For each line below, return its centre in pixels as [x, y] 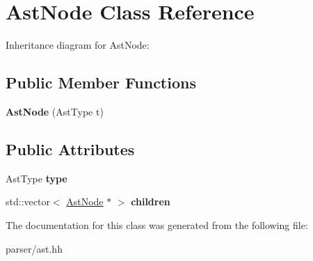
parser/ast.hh [34, 248]
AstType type [37, 178]
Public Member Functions [101, 82]
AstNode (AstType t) [55, 111]
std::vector [28, 201]
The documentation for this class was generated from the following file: [157, 224]
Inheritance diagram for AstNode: [78, 45]
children [151, 201]
